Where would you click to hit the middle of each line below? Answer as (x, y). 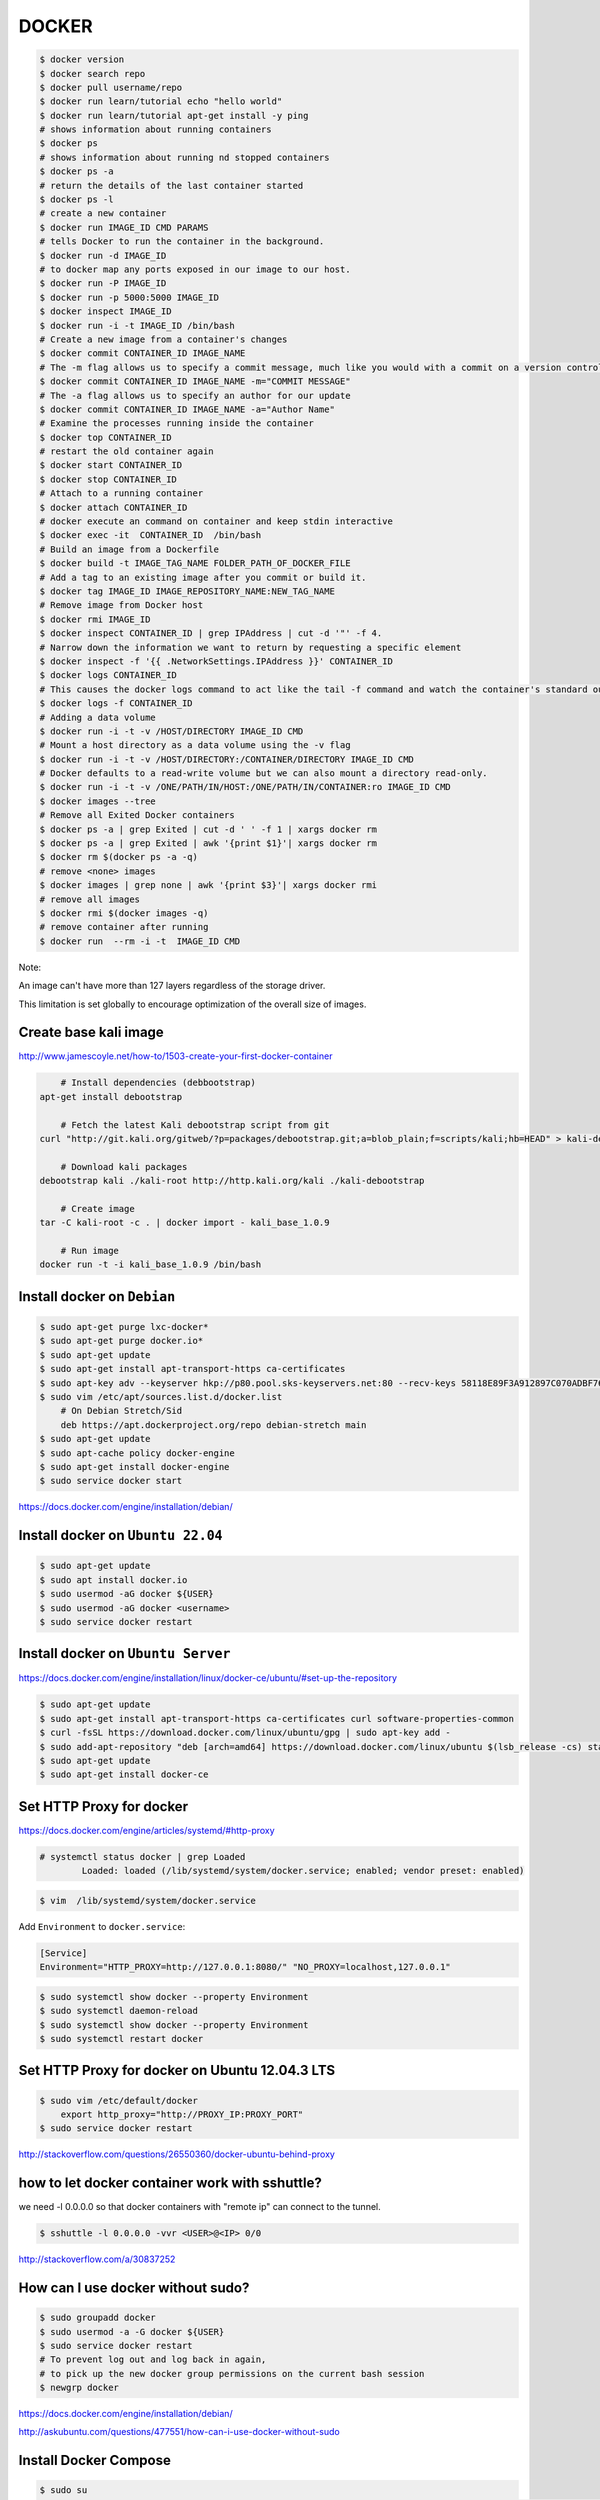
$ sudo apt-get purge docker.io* (121, 1341)
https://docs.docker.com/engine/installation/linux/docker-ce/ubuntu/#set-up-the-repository (208, 1678)
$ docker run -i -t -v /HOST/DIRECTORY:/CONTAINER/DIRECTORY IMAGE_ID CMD (227, 759)
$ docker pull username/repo (111, 87)
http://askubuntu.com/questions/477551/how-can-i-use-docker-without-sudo (179, 2432)
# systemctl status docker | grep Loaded (142, 1856)
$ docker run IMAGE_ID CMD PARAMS (124, 227)
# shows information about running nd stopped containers (184, 157)
